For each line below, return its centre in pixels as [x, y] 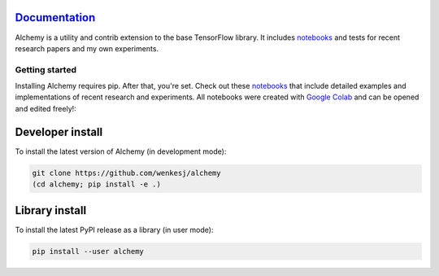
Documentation [55, 18]
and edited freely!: [46, 108]
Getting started [46, 69]
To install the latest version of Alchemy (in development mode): [121, 151]
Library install [51, 210]
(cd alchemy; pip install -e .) [97, 184]
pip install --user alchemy [88, 251]
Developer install [59, 131]
